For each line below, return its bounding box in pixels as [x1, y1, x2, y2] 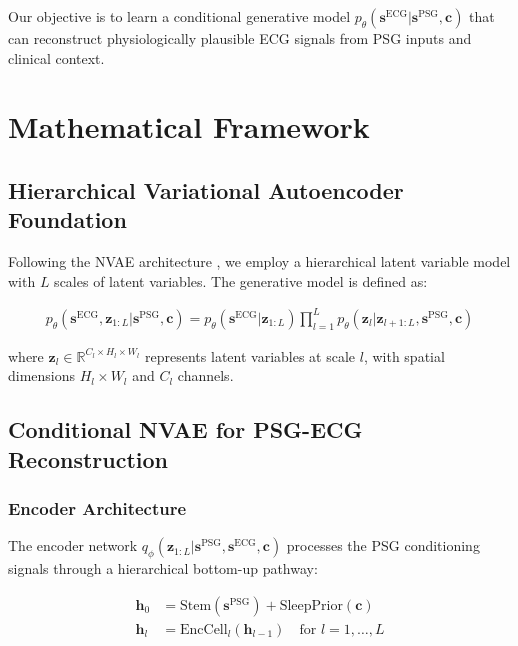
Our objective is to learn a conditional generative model [8, 6, 351, 26]
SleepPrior [279, 598, 343, 613]
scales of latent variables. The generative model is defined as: [54, 270, 428, 291]
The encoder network [8, 535, 138, 556]
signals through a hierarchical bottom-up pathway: [8, 558, 318, 579]
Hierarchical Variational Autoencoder [8, 174, 404, 205]
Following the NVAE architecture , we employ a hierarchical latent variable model [8, 251, 511, 272]
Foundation [8, 204, 127, 235]
